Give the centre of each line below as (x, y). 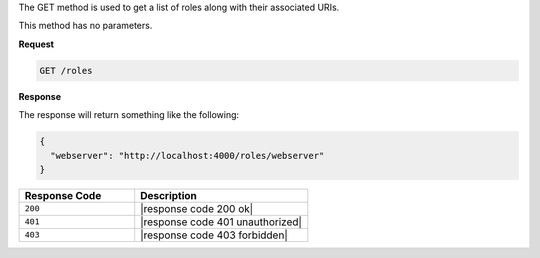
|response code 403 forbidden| (214, 235)
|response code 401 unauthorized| (221, 222)
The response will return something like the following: (129, 115)
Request (36, 44)
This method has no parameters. (85, 26)
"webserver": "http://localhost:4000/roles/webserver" (187, 155)
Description (168, 195)
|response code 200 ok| (197, 208)
